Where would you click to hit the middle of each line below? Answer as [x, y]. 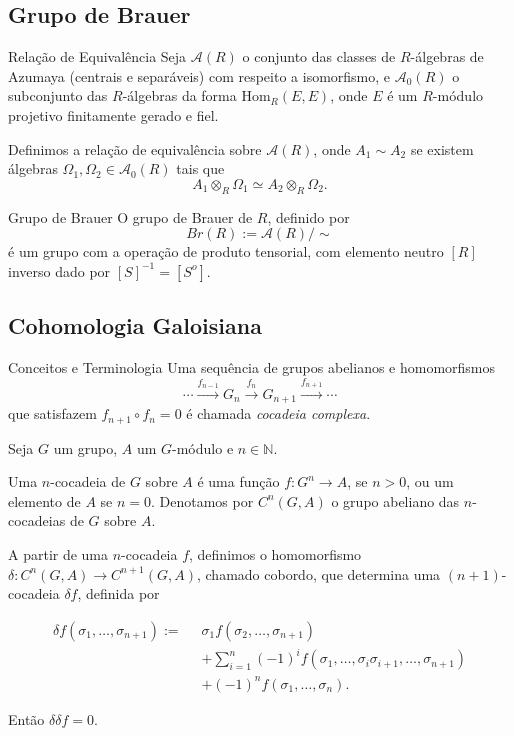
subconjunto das [58, 95]
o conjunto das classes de [319, 56]
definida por [123, 593]
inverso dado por [59, 270]
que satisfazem [52, 413]
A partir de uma [58, 554]
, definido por [308, 216]
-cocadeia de [88, 481]
